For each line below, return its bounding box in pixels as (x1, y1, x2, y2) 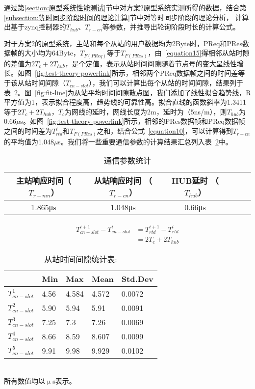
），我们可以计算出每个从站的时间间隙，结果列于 (89, 78, 244, 88)
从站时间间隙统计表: (44, 253, 117, 265)
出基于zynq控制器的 (4, 22, 66, 32)
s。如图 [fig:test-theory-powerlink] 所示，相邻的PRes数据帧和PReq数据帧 (20, 116, 245, 126)
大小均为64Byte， (24, 48, 80, 58)
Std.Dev (121, 273, 153, 284)
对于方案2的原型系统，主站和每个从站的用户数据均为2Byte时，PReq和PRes (4, 38, 242, 48)
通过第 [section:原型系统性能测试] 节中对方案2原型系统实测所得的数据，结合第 (4, 2, 247, 12)
